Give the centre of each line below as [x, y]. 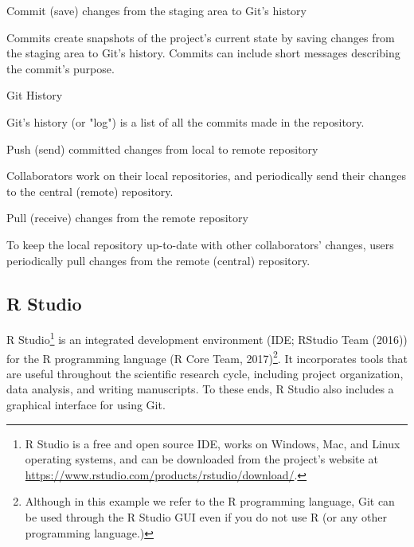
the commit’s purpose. [61, 68]
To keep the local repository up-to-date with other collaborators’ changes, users [200, 244]
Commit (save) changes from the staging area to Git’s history [157, 10]
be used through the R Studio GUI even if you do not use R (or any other [206, 516]
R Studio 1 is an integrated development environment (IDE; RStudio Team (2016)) [207, 338]
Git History [35, 95]
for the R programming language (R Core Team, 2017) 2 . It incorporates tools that [207, 357]
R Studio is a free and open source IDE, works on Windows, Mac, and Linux [213, 443]
